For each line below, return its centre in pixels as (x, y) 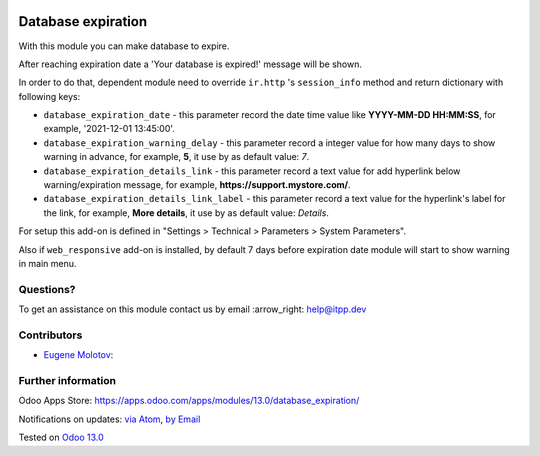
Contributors (50, 335)
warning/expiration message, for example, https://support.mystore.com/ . (197, 185)
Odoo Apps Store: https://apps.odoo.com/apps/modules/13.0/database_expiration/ (189, 401)
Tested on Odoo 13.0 (61, 437)
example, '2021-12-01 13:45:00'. (109, 129)
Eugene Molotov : (78, 355)
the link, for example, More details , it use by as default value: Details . (186, 212)
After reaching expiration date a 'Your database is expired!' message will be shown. (190, 64)
